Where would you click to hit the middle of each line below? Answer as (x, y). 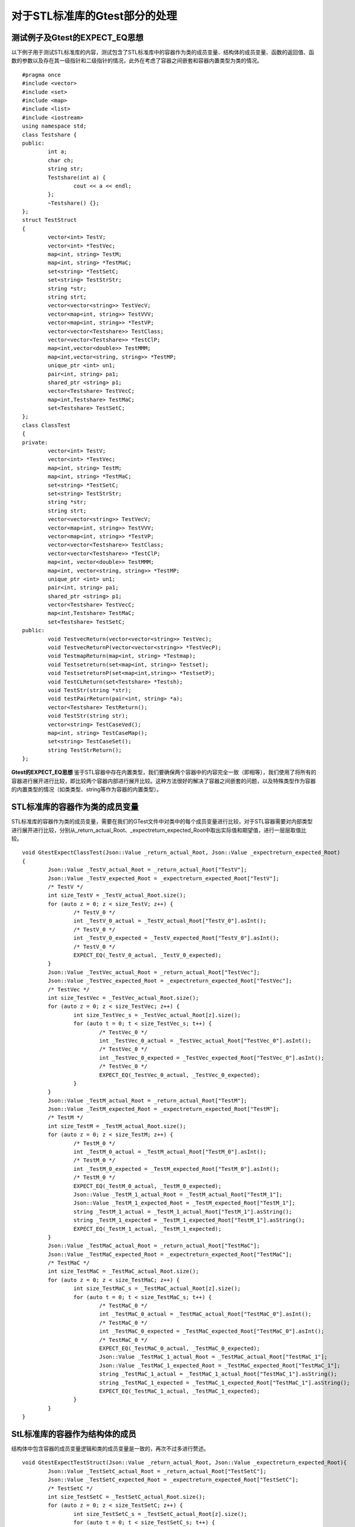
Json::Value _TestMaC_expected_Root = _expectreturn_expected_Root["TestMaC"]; (170, 1254)
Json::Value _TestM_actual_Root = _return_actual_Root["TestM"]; (148, 1100)
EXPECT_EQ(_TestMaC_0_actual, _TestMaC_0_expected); (180, 1348)
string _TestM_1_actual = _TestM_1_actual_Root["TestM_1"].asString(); (183, 1212)
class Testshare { (50, 135)
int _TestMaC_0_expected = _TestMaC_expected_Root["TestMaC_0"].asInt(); (212, 1331)
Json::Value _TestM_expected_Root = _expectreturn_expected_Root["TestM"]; (164, 1109)
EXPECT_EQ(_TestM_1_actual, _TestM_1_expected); (148, 1229)
